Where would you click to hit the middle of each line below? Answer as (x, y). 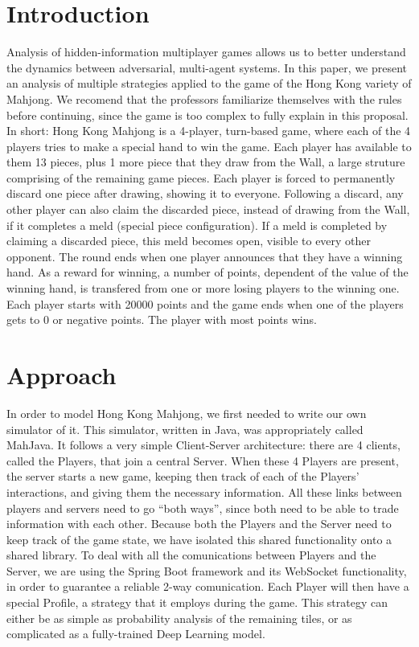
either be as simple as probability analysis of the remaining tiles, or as (179, 618)
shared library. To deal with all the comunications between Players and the (191, 555)
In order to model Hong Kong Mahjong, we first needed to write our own (187, 413)
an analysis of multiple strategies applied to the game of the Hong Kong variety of (209, 83)
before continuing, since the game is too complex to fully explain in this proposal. (207, 115)
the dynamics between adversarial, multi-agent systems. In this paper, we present (207, 67)
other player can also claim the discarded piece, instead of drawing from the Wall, (208, 209)
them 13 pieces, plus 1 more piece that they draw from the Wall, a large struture (206, 162)
